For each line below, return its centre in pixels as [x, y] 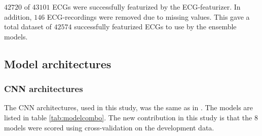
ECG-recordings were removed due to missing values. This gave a [148, 16]
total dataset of [28, 27]
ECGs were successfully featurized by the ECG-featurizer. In [146, 7]
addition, [18, 16]
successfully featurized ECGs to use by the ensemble [155, 27]
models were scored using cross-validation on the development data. [109, 127]
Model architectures [58, 63]
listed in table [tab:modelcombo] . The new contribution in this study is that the [128, 117]
